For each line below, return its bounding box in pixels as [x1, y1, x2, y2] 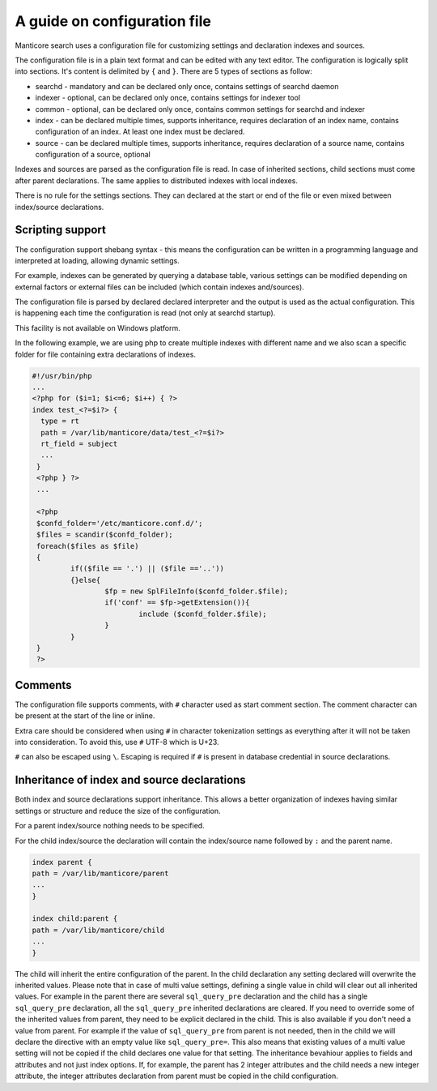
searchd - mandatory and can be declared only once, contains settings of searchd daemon [35, 81, 339, 91]
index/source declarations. [15, 202, 104, 212]
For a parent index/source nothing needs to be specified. [15, 821, 206, 831]
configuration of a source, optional [35, 150, 151, 160]
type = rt [40, 417, 80, 426]
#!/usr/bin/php [32, 371, 92, 380]
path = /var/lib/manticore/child [32, 925, 165, 935]
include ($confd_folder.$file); [138, 609, 267, 618]
